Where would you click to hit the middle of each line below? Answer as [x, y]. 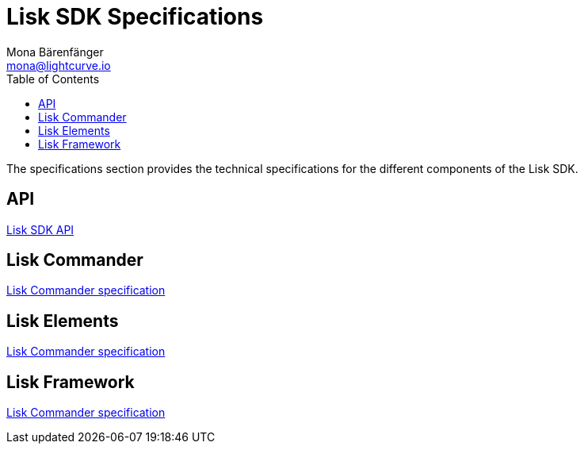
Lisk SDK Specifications [135, 17]
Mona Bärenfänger [55, 52]
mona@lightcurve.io [59, 65]
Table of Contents [53, 79]
